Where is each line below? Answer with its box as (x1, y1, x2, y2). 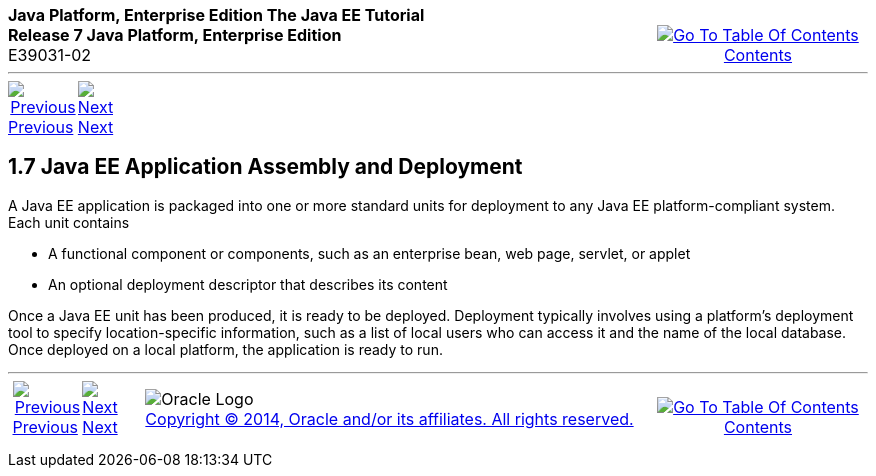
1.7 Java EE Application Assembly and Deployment (8, 154, 523, 180)
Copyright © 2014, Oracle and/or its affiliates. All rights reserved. (145, 408, 634, 429)
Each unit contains (8, 213, 130, 231)
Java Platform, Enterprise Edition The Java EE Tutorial (8, 5, 425, 25)
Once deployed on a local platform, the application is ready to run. (8, 340, 443, 358)
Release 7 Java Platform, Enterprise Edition (8, 25, 342, 45)
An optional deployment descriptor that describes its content (48, 275, 448, 293)
